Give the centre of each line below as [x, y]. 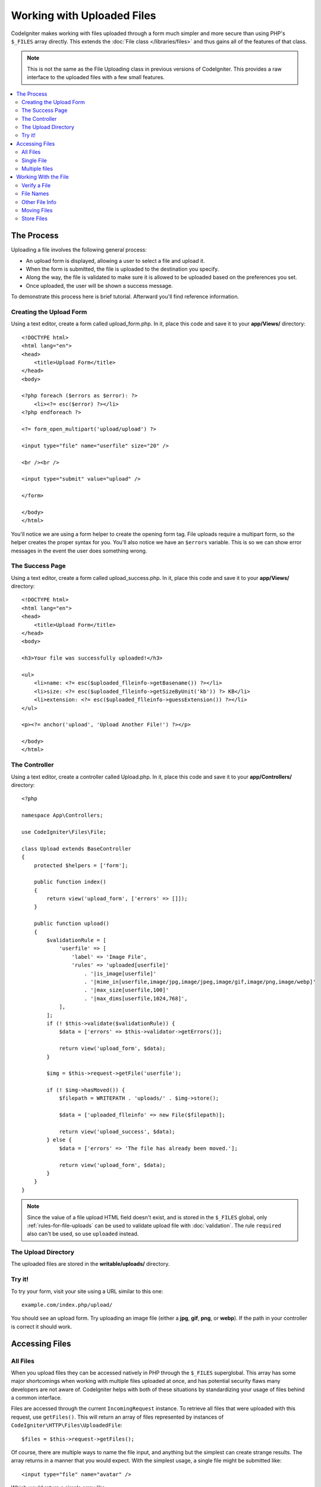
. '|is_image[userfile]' [120, 973]
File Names [35, 194]
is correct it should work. [42, 1326]
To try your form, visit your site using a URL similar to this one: [87, 1291]
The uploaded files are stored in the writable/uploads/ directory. [90, 1264]
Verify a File [36, 185]
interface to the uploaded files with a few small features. [96, 77]
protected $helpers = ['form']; [81, 865]
